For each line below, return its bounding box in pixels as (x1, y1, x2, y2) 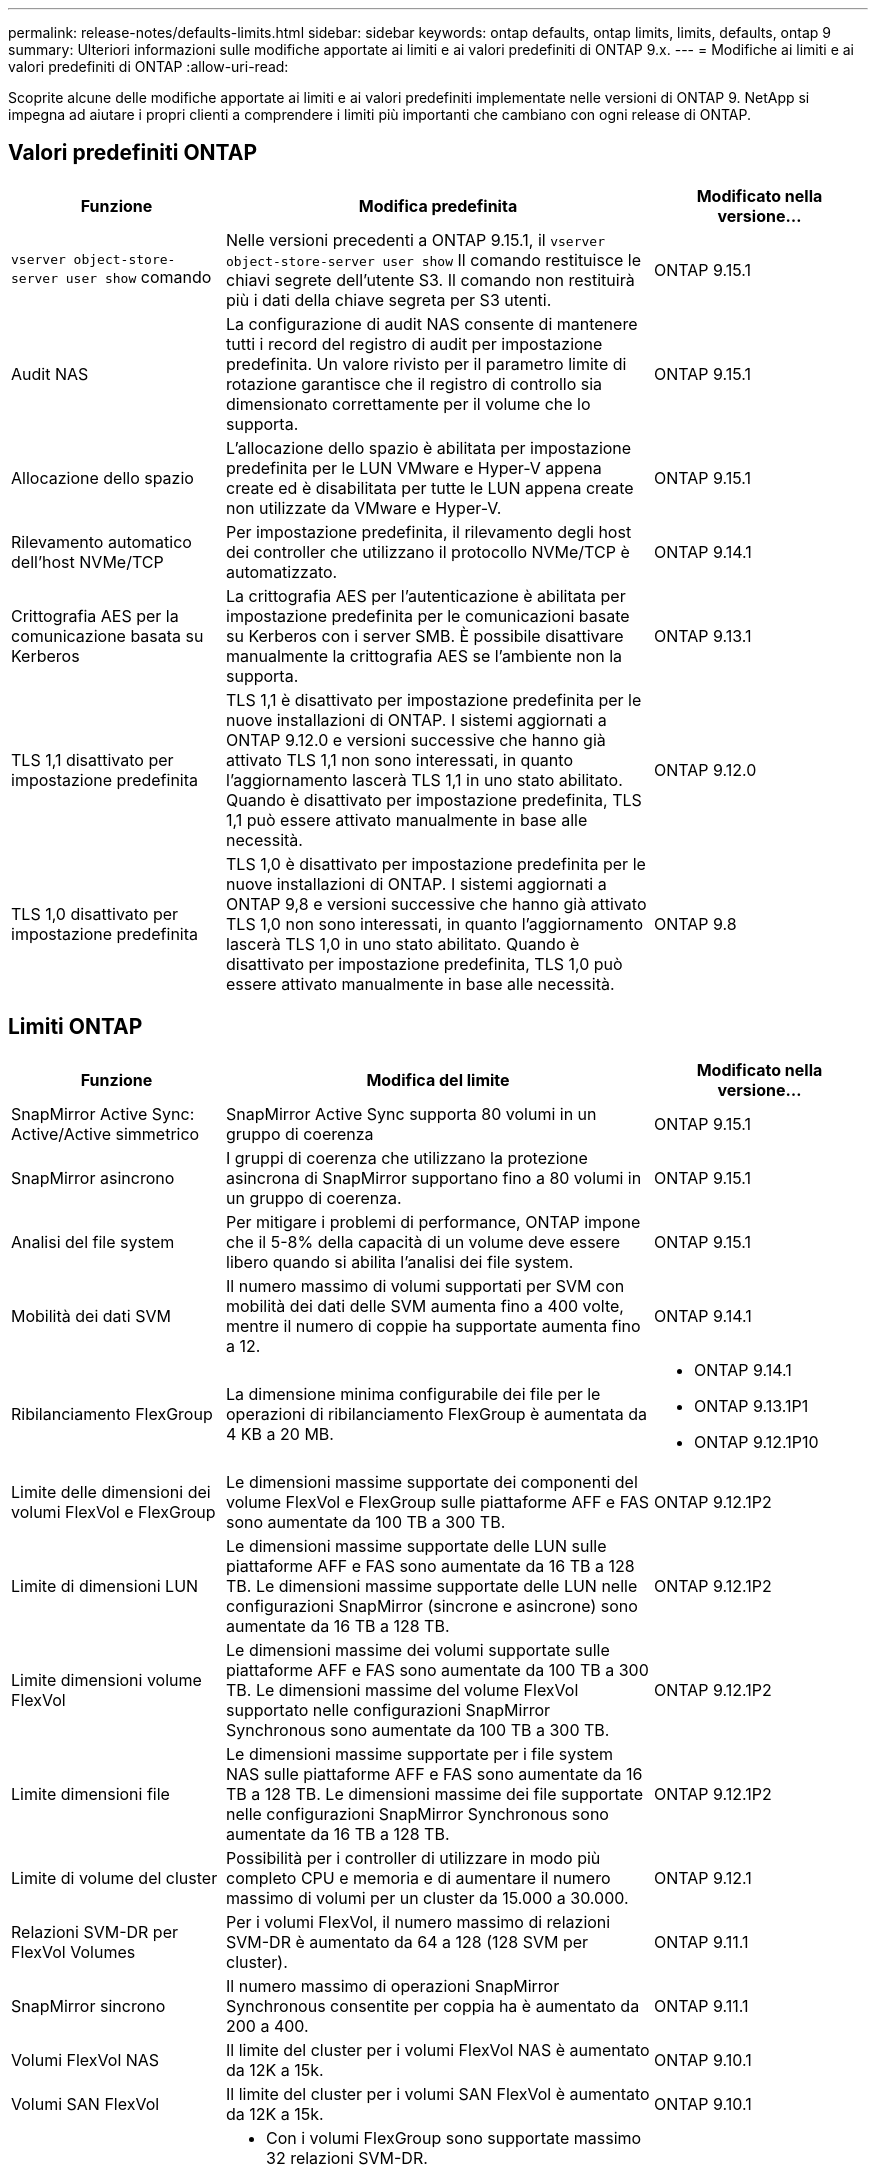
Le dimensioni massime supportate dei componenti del (226, 1471, 638, 1492)
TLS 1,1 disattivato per (11, 749, 174, 770)
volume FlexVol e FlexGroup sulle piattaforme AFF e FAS (226, 1491, 649, 1512)
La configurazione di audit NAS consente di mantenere (226, 313, 638, 334)
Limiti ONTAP (8, 1014, 143, 1040)
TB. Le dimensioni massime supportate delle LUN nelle (226, 1575, 638, 1596)
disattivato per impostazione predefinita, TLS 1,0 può (226, 953, 623, 974)
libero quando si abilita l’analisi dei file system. (226, 1251, 574, 1272)
